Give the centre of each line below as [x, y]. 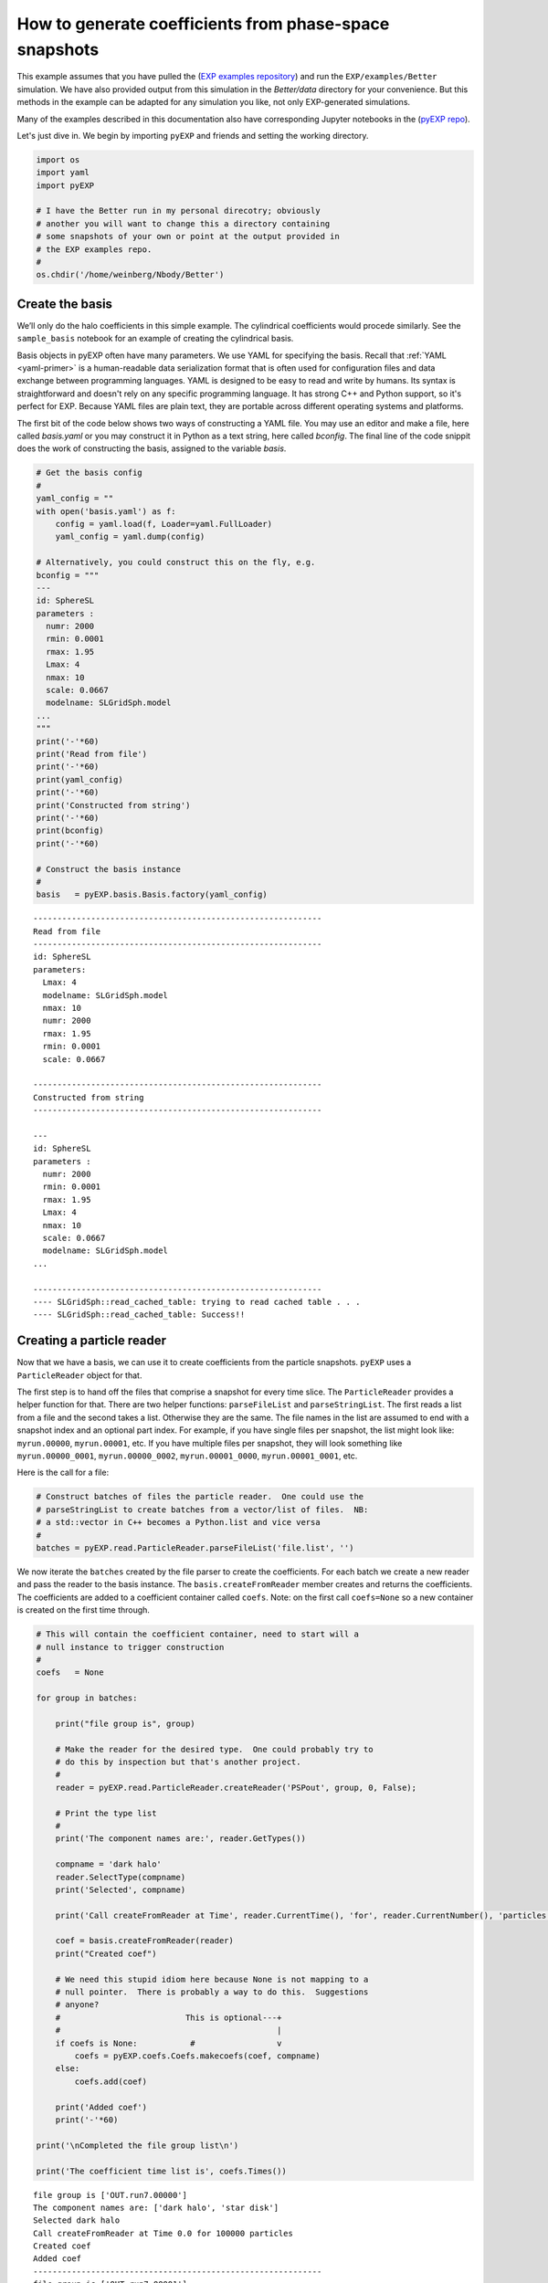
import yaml [63, 173]
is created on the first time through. [84, 1610]
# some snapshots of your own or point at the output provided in [188, 237]
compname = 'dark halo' [108, 1864]
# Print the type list [106, 1813]
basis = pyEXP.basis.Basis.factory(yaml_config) [152, 894]
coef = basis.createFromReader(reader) [145, 1941]
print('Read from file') [92, 754]
